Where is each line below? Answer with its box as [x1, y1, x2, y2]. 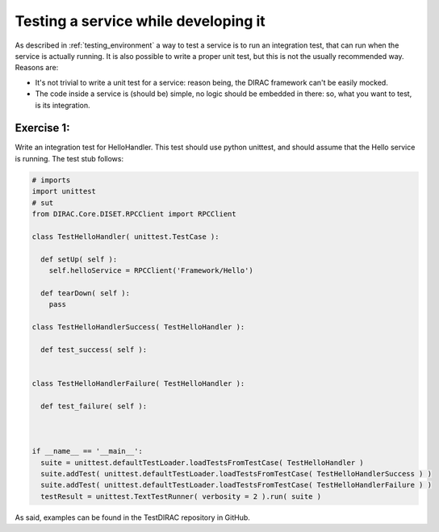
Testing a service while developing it [15, 12, 265, 30]
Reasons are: [15, 63, 59, 73]
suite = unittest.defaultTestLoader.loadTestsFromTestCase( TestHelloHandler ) [40, 458, 365, 467]
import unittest [31, 186, 97, 196]
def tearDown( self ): [40, 288, 131, 298]
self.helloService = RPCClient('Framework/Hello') [48, 266, 253, 274]
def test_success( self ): [40, 345, 148, 354]
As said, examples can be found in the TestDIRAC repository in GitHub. [15, 513, 250, 522]
